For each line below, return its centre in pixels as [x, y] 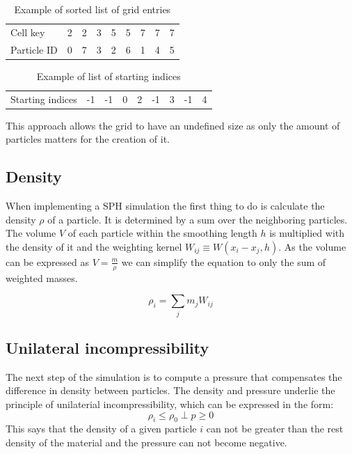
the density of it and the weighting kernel [94, 246]
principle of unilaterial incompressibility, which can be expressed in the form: [170, 404]
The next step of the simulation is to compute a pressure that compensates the [174, 376]
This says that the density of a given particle [101, 429]
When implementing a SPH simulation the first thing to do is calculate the [165, 206]
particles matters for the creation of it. [88, 139]
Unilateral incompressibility [107, 348]
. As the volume [312, 246]
